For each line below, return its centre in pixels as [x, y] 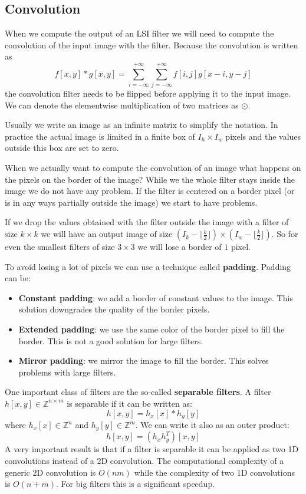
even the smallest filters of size [60, 247]
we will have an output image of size [107, 234]
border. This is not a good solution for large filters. [111, 340]
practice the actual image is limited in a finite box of [100, 136]
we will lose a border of [180, 247]
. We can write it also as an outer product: [212, 425]
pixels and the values [263, 136]
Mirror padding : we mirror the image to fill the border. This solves [144, 360]
